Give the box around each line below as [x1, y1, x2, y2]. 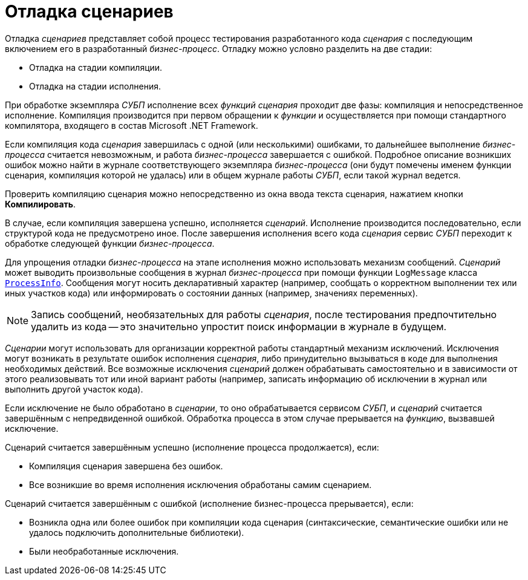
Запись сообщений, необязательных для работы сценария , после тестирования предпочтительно [31, 308, 497, 321]
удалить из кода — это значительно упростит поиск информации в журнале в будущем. [31, 320, 447, 333]
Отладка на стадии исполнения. [29, 80, 161, 91]
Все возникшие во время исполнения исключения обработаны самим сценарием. [29, 479, 372, 490]
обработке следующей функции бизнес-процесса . [5, 238, 215, 249]
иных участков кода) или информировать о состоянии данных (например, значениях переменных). [5, 287, 418, 298]
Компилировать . [5, 198, 76, 209]
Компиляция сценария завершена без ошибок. [29, 460, 223, 471]
